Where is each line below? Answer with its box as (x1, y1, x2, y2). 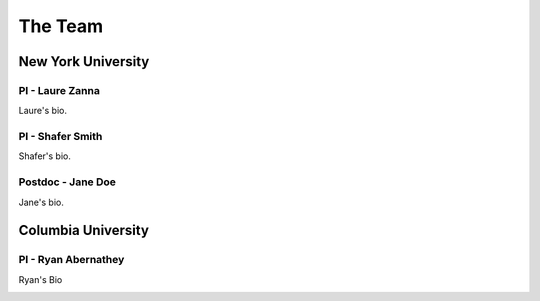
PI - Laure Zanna (18, 83, 100, 97)
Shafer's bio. (18, 150, 72, 162)
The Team (18, 15, 104, 37)
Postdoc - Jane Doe (18, 175, 117, 189)
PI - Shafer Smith (18, 130, 103, 144)
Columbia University (18, 222, 150, 239)
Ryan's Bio (18, 273, 63, 285)
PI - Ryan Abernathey (18, 253, 125, 267)
